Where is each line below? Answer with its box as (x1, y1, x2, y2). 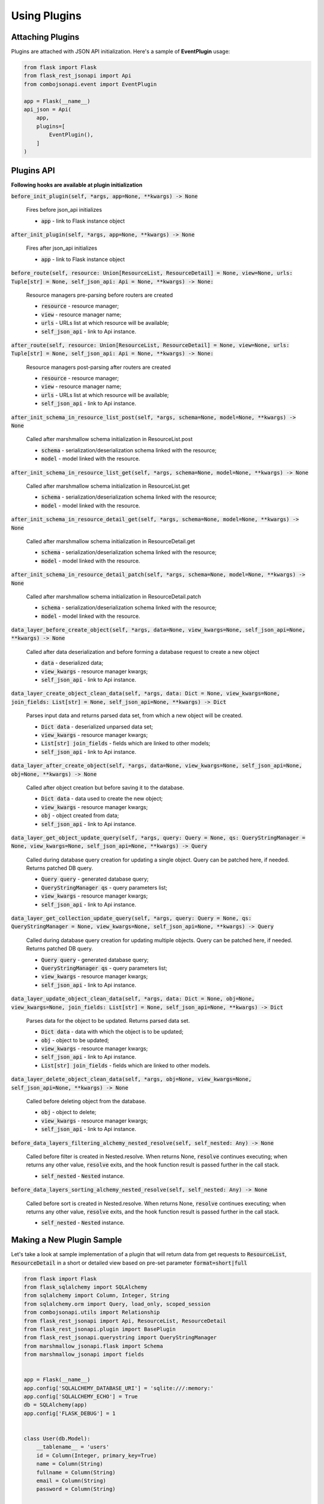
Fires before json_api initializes (26, 206, 102, 214)
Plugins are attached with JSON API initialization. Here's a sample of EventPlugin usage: (11, 48, 230, 55)
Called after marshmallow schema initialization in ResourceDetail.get (26, 537, 195, 544)
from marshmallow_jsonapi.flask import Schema (23, 1342, 163, 1349)
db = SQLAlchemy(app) (23, 1402, 88, 1408)
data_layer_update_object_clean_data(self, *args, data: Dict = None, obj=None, (11, 996, 255, 1002)
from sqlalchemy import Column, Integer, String (23, 1292, 170, 1299)
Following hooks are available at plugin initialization (11, 181, 143, 189)
